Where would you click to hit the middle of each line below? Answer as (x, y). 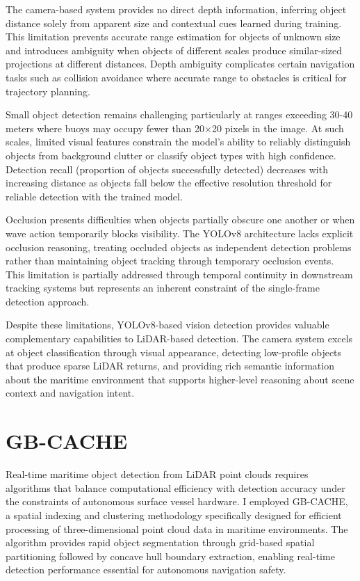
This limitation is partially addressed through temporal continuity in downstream (179, 274)
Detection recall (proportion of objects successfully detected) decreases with (167, 169)
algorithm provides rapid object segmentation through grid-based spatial (160, 542)
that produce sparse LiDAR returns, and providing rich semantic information (170, 366)
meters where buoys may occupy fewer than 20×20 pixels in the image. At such (175, 128)
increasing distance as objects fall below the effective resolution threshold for (169, 183)
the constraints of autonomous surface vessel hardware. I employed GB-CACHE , (177, 501)
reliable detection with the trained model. (94, 196)
